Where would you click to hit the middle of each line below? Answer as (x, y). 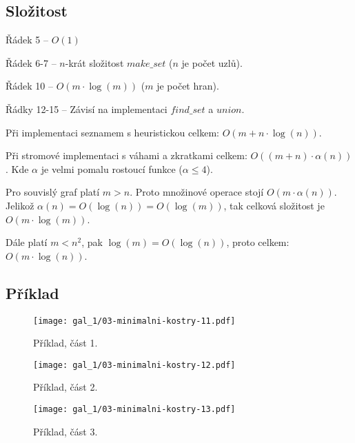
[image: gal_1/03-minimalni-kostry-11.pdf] (134, 321)
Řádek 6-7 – (31, 62)
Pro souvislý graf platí (53, 192)
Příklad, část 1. (65, 343)
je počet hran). (188, 86)
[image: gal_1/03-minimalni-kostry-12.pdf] (134, 365)
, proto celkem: (258, 242)
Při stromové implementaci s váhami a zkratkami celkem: (126, 155)
